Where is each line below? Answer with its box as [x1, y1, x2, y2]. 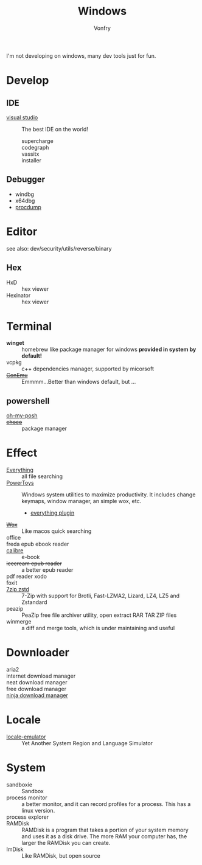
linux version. [21, 807, 55, 814]
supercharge [21, 137, 54, 144]
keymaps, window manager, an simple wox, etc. [21, 498, 142, 505]
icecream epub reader [6, 560, 62, 567]
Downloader [6, 646, 70, 659]
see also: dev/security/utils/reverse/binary [6, 245, 112, 252]
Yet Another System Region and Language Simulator [21, 740, 153, 747]
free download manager [6, 686, 67, 693]
